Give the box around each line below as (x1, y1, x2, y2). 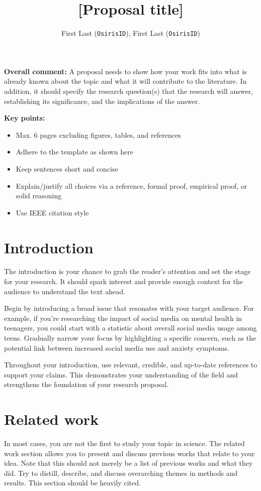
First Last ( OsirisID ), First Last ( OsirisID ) (61, 28, 200, 38)
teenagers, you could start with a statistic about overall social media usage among (4, 322, 257, 333)
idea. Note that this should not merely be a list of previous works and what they (4, 458, 253, 468)
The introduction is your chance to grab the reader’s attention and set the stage (4, 266, 251, 277)
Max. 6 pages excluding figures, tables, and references (16, 129, 181, 140)
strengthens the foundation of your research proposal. (4, 379, 169, 390)
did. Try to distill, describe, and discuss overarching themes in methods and (4, 467, 238, 478)
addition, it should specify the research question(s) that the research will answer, (4, 85, 253, 96)
